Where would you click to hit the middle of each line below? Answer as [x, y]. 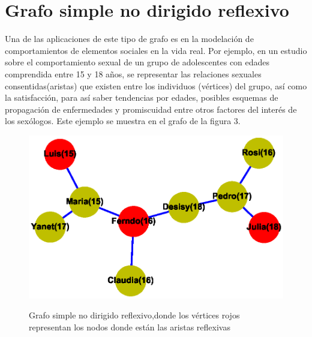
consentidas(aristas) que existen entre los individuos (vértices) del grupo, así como [156, 85]
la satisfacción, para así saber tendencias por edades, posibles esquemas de [142, 97]
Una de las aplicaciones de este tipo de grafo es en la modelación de [129, 39]
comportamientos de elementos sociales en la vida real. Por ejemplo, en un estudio [156, 50]
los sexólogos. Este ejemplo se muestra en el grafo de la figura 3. [123, 121]
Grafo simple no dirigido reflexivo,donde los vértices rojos [134, 315]
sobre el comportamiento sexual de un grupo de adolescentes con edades [137, 62]
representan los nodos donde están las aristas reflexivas [130, 327]
